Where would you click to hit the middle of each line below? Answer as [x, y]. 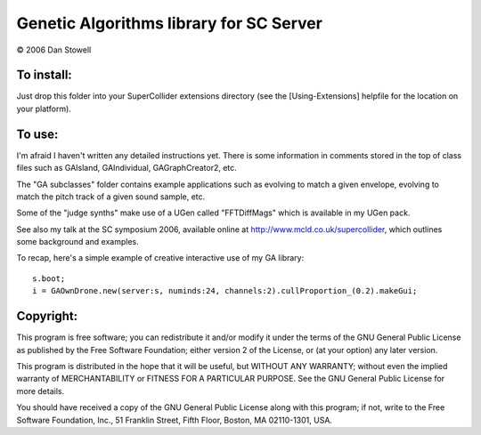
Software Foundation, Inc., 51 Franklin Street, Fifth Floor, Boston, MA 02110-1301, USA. [175, 420]
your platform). [44, 109]
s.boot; [49, 278]
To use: [37, 134]
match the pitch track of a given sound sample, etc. [111, 197]
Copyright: [47, 316]
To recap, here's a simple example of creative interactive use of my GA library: [160, 258]
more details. [41, 391]
